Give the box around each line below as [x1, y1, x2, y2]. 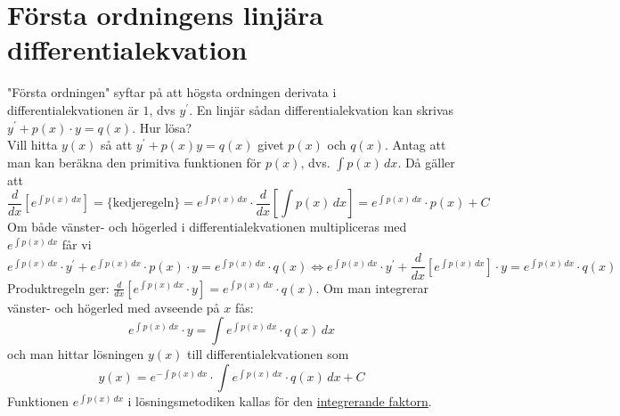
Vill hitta [7, 135, 58, 154]
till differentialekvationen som [187, 345, 349, 363]
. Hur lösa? [132, 118, 192, 136]
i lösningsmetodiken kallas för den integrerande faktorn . [127, 391, 432, 410]
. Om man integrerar [315, 278, 428, 297]
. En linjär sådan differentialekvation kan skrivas [189, 100, 454, 118]
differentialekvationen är [7, 100, 139, 118]
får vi [61, 234, 92, 253]
